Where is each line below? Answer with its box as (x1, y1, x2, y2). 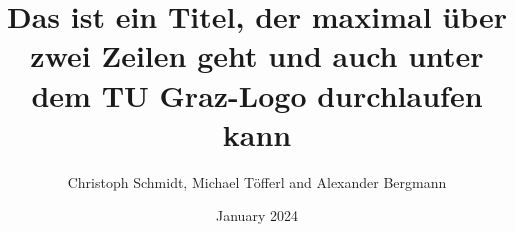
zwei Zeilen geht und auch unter (30, 35, 484, 76)
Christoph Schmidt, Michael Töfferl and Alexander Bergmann (67, 171, 447, 192)
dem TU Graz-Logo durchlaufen (31, 74, 483, 115)
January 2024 (216, 205, 298, 226)
